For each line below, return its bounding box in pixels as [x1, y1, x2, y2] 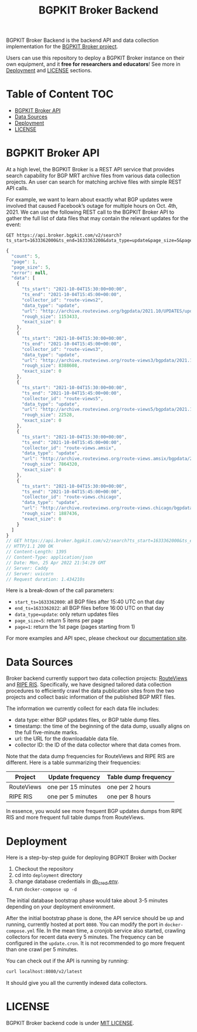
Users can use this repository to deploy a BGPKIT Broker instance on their [6, 54, 185, 62]
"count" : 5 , [11, 253, 41, 259]
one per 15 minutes [47, 783, 101, 791]
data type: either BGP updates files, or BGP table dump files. [14, 716, 161, 724]
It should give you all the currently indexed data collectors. [6, 979, 148, 986]
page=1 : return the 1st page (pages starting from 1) [14, 623, 135, 631]
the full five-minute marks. [14, 729, 79, 736]
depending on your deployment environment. [6, 903, 116, 910]
